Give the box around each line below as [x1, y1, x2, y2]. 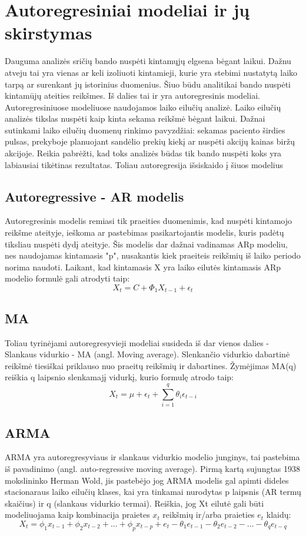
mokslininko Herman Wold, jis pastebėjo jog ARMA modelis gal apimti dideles [5, 474, 289, 486]
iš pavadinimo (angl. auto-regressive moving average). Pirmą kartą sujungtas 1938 [5, 462, 301, 474]
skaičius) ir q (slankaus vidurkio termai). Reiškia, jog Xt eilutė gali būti [5, 497, 264, 509]
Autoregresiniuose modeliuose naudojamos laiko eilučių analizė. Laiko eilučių [5, 101, 281, 113]
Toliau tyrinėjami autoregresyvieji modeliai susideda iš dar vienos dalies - [5, 336, 270, 349]
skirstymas [5, 21, 92, 45]
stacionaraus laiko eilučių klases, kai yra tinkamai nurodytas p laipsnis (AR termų [5, 485, 301, 498]
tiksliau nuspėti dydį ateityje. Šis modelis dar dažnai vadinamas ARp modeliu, [5, 237, 288, 250]
